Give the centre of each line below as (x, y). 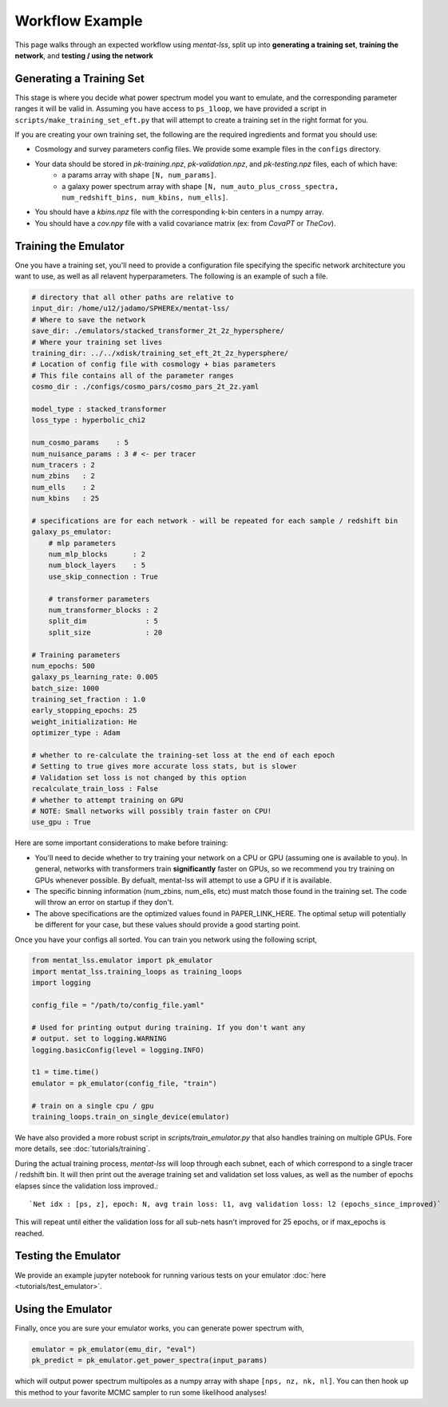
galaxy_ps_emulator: (71, 532)
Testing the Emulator (68, 1256)
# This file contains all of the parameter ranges (133, 375)
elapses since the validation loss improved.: (87, 1186)
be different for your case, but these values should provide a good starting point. (168, 925)
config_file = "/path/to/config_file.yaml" (118, 1005)
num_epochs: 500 (63, 666)
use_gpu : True (61, 822)
